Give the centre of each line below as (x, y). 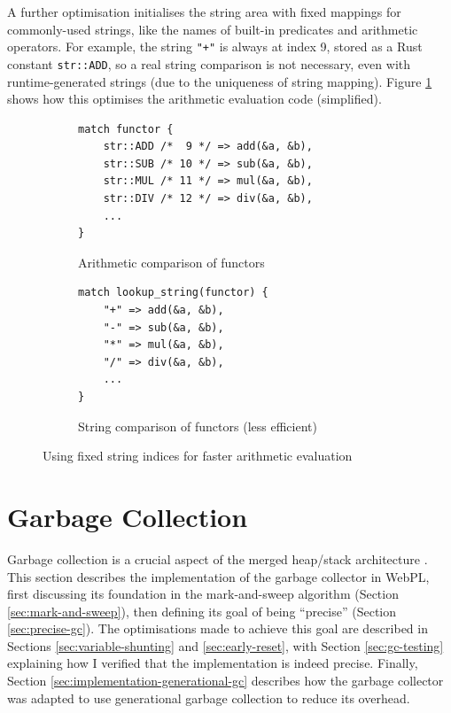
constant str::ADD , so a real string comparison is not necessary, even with (209, 63)
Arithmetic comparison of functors (171, 262)
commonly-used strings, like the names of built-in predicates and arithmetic (213, 29)
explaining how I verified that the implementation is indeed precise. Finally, (213, 663)
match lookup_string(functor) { (173, 293)
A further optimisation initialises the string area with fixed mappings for (204, 12)
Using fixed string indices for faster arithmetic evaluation (198, 456)
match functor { (126, 129)
